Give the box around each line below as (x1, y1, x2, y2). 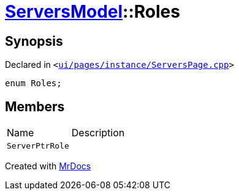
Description (71, 127, 125, 139)
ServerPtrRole (7, 141, 69, 151)
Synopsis (5, 33, 63, 49)
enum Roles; (5, 78, 62, 89)
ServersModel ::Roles (5, 1, 180, 22)
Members (5, 98, 65, 114)
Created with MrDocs (5, 161, 91, 172)
